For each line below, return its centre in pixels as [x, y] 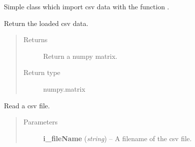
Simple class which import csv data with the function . [87, 6]
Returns [35, 39]
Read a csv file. [27, 105]
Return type [42, 72]
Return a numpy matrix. [80, 56]
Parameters [40, 122]
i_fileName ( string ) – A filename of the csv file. [117, 138]
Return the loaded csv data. [46, 23]
